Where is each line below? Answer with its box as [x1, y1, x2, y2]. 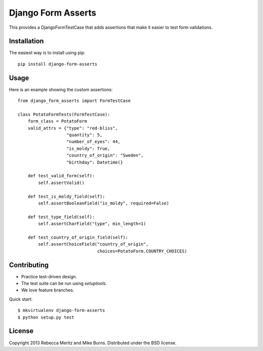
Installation [9, 37, 44, 45]
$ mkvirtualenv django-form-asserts [18, 308, 105, 313]
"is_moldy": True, [66, 145, 111, 151]
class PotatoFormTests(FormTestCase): [18, 111, 111, 117]
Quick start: [9, 296, 33, 302]
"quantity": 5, [66, 132, 103, 138]
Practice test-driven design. [21, 273, 77, 279]
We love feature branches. [21, 287, 75, 293]
